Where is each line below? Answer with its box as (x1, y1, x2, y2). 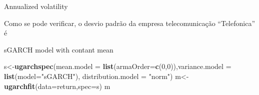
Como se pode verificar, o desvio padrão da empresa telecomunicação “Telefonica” (4, 17, 255, 28)
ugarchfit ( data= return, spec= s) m (4, 80, 110, 91)
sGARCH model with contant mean (4, 44, 113, 54)
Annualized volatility (4, 1, 68, 11)
